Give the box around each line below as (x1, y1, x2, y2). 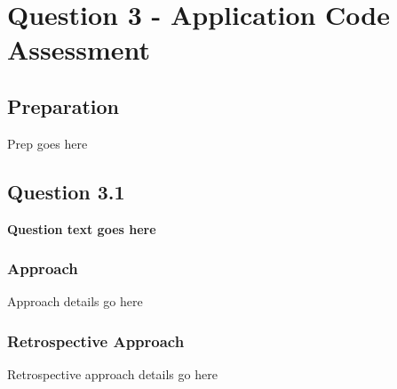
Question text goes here (7, 219, 156, 238)
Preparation (7, 92, 119, 119)
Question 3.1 (7, 177, 125, 205)
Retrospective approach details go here (7, 365, 218, 384)
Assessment (7, 31, 151, 68)
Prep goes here (7, 134, 88, 152)
